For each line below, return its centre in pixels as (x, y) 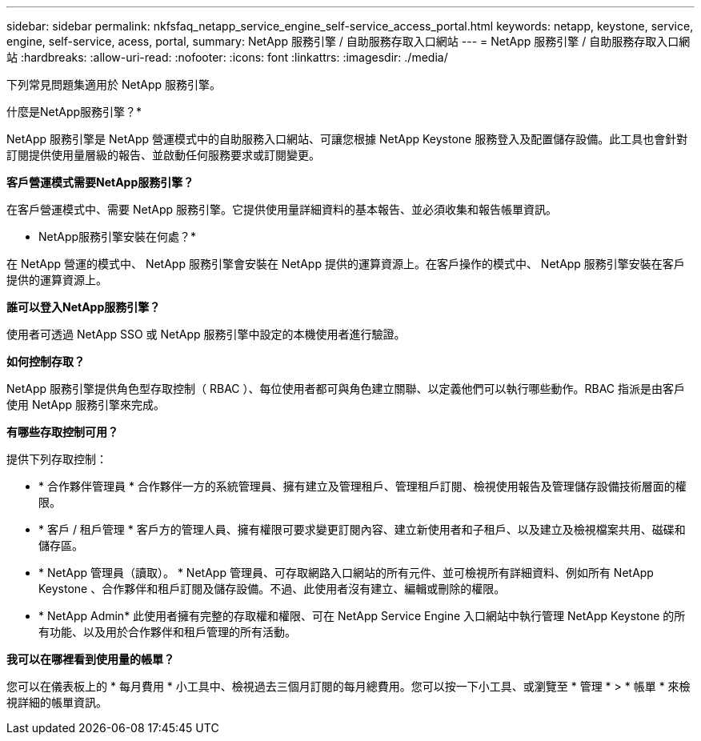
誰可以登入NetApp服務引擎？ (84, 307)
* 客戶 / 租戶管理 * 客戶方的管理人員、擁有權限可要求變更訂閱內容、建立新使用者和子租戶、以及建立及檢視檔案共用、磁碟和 (362, 529)
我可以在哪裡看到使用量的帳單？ (90, 659)
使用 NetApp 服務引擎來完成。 (86, 405)
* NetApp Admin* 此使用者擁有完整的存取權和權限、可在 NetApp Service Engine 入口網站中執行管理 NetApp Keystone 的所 (362, 616)
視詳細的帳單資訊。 (57, 702)
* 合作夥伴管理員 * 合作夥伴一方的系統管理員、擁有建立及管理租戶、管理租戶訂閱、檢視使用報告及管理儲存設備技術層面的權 (363, 486)
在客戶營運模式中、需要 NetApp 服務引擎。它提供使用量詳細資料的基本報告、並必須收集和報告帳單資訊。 (282, 209)
